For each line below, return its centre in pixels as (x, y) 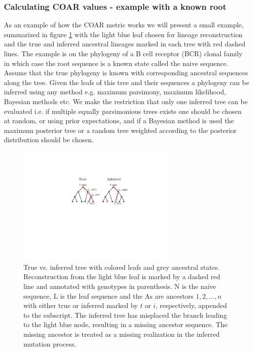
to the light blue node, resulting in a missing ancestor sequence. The (126, 324)
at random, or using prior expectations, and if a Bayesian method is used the (119, 121)
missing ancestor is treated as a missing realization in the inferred (122, 334)
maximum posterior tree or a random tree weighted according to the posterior (120, 130)
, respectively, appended (191, 305)
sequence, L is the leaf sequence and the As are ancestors (109, 296)
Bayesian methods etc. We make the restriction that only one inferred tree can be (126, 101)
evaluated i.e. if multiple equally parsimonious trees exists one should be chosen (123, 111)
